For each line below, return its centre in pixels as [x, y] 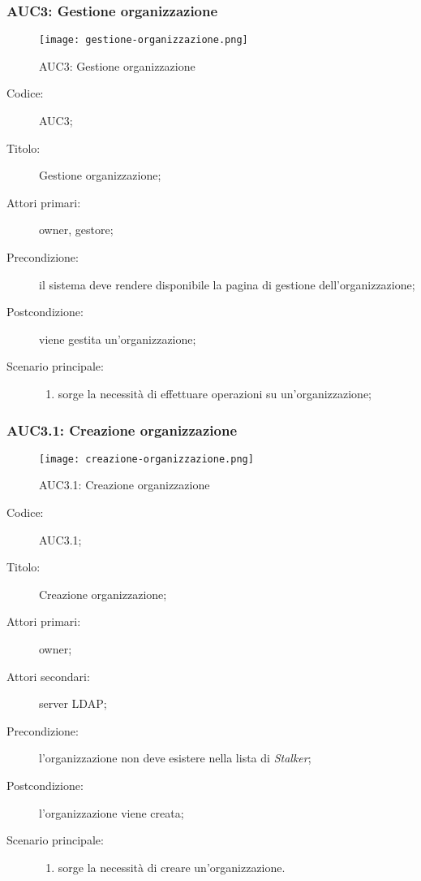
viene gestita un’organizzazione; [118, 339]
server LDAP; [73, 703]
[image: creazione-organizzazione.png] [146, 459]
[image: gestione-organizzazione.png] [144, 40]
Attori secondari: [48, 676]
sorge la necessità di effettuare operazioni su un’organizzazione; [215, 393]
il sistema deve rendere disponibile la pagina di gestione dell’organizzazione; [227, 284]
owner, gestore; [76, 230]
